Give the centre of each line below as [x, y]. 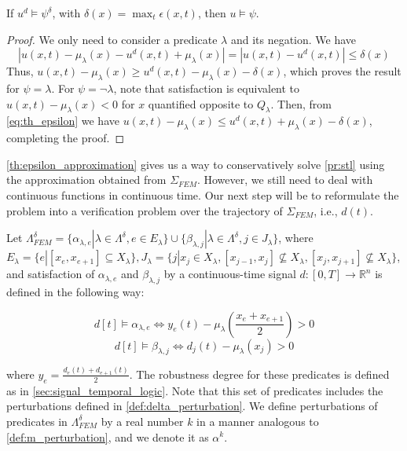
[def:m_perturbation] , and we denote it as [108, 436]
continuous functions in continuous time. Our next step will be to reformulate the [203, 194]
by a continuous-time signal [230, 274]
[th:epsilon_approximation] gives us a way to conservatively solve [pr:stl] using [196, 164]
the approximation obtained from [86, 180]
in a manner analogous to [258, 421]
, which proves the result [342, 71]
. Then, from [301, 103]
